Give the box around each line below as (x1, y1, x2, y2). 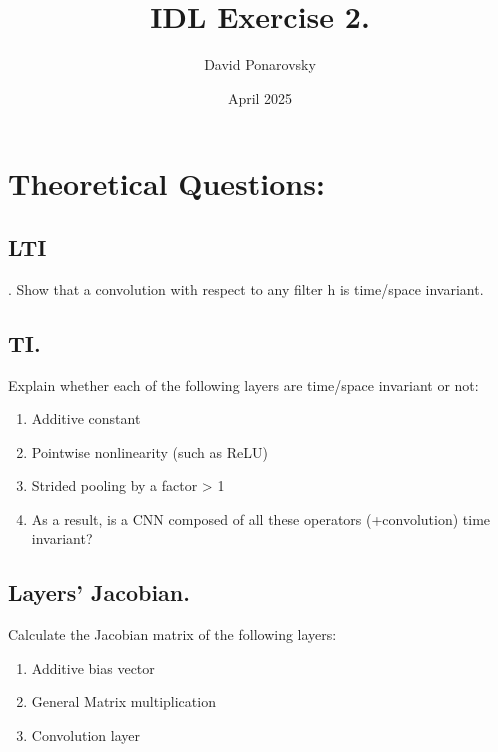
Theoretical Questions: (8, 163, 325, 204)
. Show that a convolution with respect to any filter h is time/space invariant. (8, 278, 484, 299)
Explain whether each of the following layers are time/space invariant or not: (8, 374, 479, 395)
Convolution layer (31, 725, 140, 746)
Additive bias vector (31, 657, 155, 678)
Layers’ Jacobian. (8, 577, 190, 608)
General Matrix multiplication (31, 691, 216, 712)
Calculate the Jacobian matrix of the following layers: (8, 624, 337, 645)
